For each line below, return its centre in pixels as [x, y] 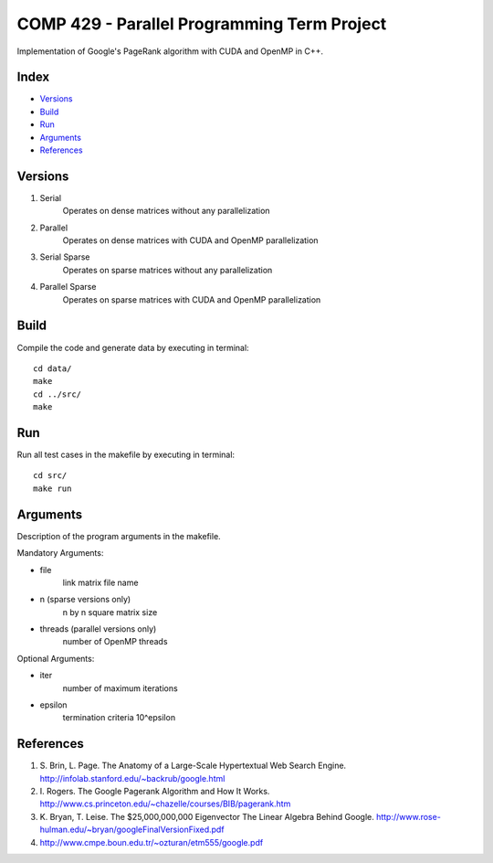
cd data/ [52, 368]
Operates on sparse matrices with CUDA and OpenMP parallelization [192, 299]
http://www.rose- [409, 816]
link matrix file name [100, 582]
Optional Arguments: [56, 658]
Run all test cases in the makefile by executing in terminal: [126, 455]
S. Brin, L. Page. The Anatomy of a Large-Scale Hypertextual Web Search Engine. [193, 766]
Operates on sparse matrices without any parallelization [168, 270]
